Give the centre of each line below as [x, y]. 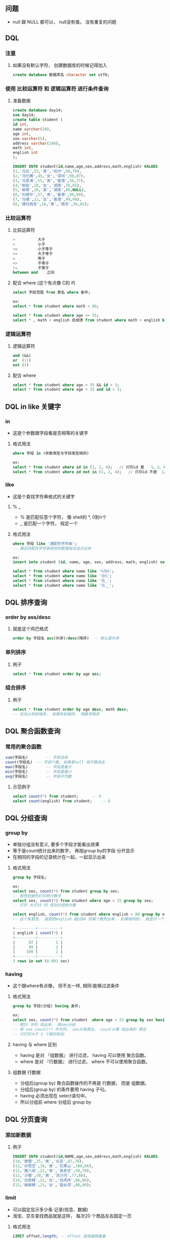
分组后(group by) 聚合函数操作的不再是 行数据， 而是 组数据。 [84, 1083]
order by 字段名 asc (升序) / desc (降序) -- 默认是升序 [66, 638]
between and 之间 [33, 273]
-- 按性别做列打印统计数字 [37, 896]
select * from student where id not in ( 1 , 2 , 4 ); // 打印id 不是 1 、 [90, 472]
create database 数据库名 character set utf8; [61, 75]
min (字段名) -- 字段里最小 [38, 772]
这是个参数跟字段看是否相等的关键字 [50, 433]
